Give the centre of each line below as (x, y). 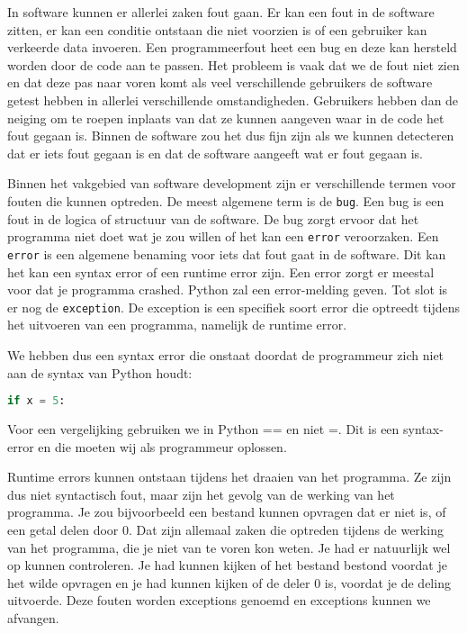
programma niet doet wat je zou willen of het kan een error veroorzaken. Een (223, 236)
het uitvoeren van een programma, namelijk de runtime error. (177, 325)
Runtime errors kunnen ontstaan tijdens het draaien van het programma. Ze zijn (229, 477)
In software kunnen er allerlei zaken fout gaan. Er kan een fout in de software (221, 12)
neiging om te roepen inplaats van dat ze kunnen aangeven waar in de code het (226, 118)
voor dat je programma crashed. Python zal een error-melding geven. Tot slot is (228, 289)
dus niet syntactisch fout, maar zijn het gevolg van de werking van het (201, 494)
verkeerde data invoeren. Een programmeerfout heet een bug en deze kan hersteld (232, 47)
